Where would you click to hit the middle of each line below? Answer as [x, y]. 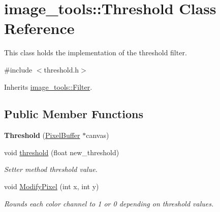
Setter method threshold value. [51, 169]
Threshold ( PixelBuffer [42, 135]
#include [18, 69]
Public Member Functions [74, 114]
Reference [39, 28]
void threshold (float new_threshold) [62, 152]
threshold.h [61, 69]
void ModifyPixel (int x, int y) [52, 186]
